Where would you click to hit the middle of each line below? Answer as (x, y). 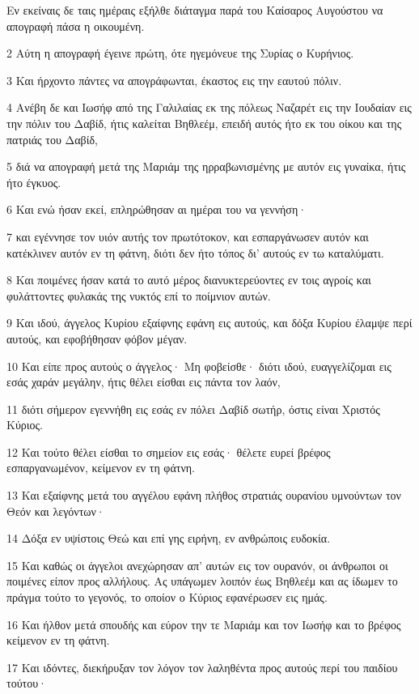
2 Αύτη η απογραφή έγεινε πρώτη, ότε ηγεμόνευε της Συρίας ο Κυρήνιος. (180, 53)
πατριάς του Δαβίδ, (52, 139)
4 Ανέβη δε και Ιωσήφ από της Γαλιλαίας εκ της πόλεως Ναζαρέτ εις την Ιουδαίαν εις (209, 107)
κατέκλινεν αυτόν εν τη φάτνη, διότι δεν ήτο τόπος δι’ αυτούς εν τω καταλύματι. (195, 252)
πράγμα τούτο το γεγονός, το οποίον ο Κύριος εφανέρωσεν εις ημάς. (167, 597)
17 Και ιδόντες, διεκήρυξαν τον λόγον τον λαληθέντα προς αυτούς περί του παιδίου (202, 667)
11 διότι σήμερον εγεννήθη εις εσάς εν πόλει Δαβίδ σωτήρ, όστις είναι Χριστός (193, 409)
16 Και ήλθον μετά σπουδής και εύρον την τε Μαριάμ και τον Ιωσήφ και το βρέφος (204, 624)
